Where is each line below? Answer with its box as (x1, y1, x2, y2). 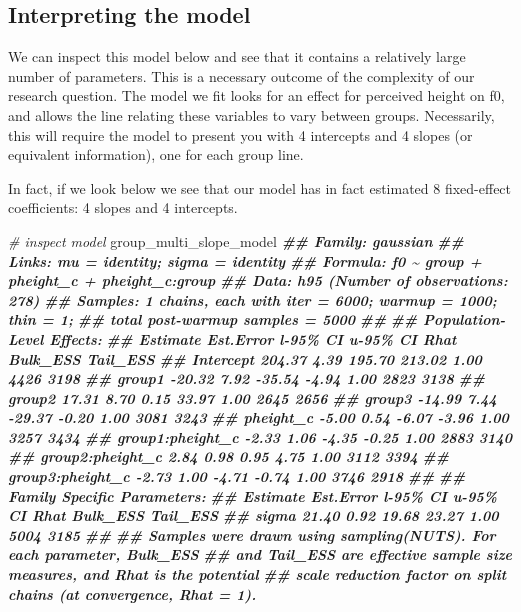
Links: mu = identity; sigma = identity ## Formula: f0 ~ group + (8, 250, 482, 271)
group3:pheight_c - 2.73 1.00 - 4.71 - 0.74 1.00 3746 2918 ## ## (8, 466, 466, 487)
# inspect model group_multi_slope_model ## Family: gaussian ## (8, 230, 464, 251)
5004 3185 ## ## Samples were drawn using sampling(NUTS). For (8, 524, 496, 545)
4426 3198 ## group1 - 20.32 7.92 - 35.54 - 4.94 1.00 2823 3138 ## (8, 368, 485, 389)
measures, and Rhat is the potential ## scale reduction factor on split (8, 564, 507, 585)
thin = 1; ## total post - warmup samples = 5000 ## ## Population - (8, 309, 506, 330)
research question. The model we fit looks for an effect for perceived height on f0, (8, 85, 505, 106)
